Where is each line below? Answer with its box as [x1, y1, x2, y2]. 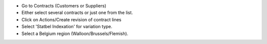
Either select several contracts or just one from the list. [21, 10, 133, 16]
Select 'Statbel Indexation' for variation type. [21, 24, 113, 30]
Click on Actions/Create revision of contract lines [21, 16, 122, 22]
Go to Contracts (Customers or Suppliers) [21, 3, 106, 8]
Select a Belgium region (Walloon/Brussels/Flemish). [21, 30, 129, 37]
